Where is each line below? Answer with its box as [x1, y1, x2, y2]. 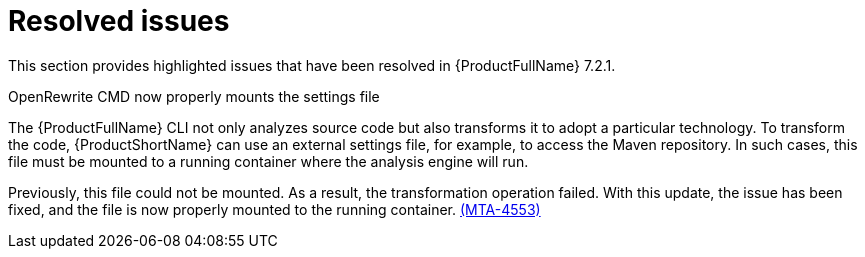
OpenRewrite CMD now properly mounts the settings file [8, 87, 380, 105]
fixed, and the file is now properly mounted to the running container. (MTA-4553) [8, 200, 541, 218]
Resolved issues [8, 4, 230, 38]
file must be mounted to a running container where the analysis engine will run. [8, 152, 529, 170]
